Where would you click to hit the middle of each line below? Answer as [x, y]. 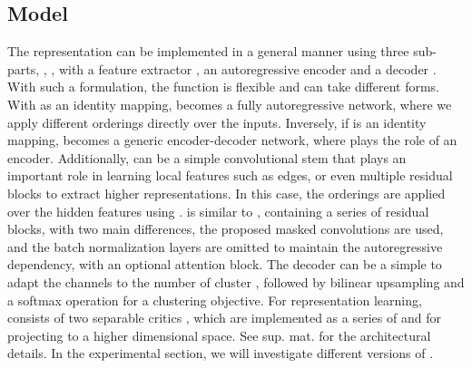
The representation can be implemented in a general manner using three [208, 51]
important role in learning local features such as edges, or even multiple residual [230, 175]
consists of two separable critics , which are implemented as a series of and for [224, 318]
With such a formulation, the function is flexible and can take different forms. [223, 87]
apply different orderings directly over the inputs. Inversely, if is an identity [217, 122]
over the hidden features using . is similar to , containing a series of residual [218, 211]
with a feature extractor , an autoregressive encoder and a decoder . [247, 68]
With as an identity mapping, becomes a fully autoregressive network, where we [230, 104]
